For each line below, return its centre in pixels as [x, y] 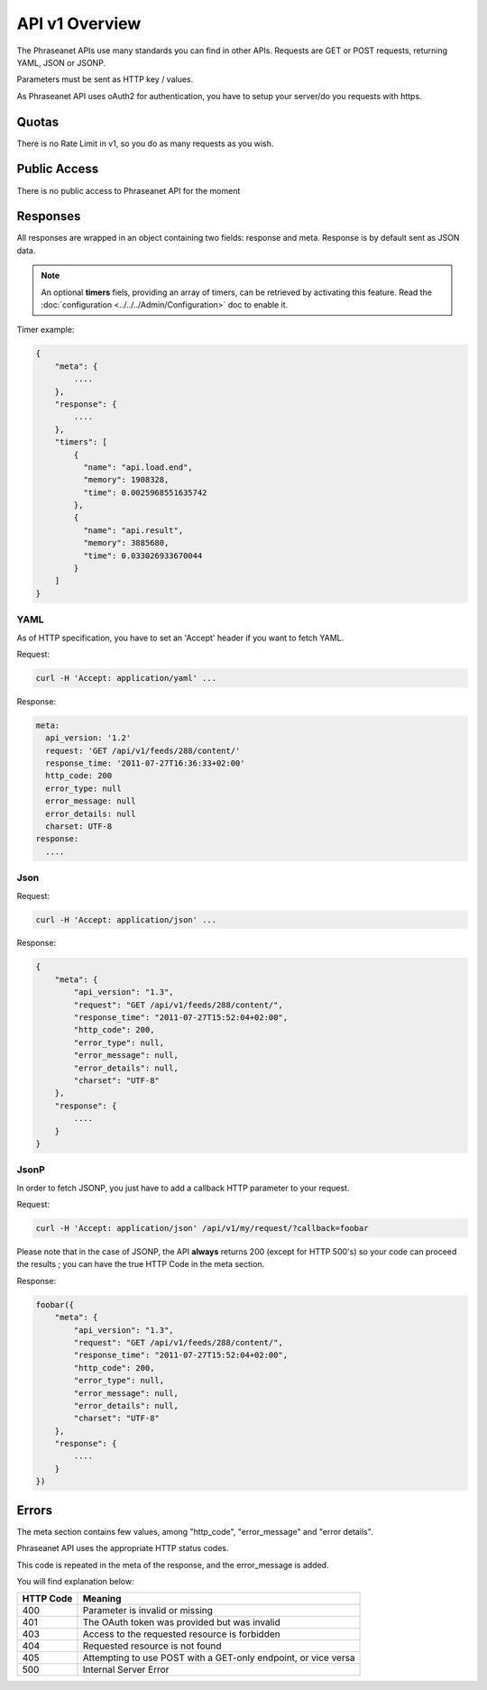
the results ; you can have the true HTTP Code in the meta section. [141, 1264]
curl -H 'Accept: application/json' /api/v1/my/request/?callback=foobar [202, 1228]
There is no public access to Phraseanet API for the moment [129, 190]
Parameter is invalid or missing [148, 1611]
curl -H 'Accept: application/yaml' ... [126, 678]
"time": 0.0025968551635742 [145, 492]
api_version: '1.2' [88, 738]
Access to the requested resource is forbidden [181, 1634]
